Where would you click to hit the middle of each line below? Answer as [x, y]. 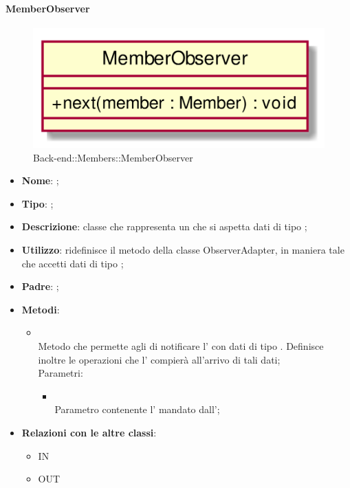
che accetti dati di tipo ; [73, 263]
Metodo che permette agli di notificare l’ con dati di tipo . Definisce [181, 345]
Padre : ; [40, 286]
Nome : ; [40, 180]
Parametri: [61, 373]
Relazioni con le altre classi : [89, 432]
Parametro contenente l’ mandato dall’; [137, 409]
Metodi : [41, 309]
